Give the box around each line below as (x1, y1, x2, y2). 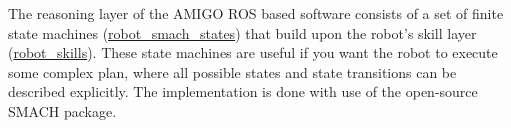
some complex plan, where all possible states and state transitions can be (8, 61, 457, 82)
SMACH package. (8, 100, 117, 121)
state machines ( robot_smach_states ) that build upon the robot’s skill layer (8, 22, 477, 43)
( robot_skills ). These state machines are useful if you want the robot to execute (8, 42, 498, 63)
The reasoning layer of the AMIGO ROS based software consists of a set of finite (8, 3, 504, 23)
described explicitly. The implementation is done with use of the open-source (8, 81, 478, 102)
